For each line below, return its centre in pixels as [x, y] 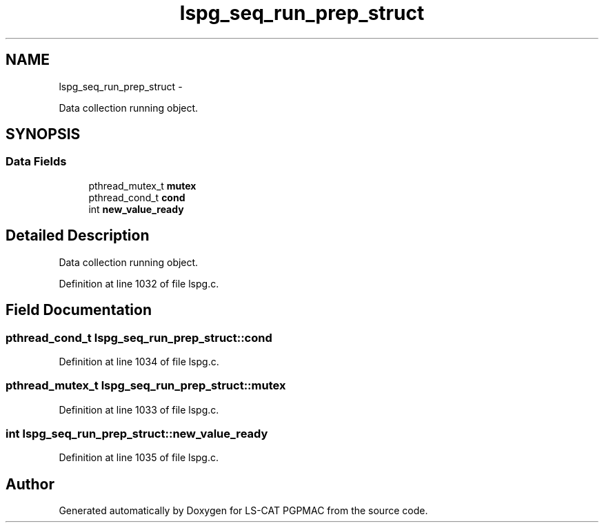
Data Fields [36, 162]
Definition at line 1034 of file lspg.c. [139, 361]
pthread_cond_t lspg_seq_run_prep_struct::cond [139, 337]
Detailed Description [78, 236]
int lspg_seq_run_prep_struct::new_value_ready [137, 434]
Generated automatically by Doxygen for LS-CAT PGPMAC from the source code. [243, 511]
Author [30, 484]
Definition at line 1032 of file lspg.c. [139, 283]
